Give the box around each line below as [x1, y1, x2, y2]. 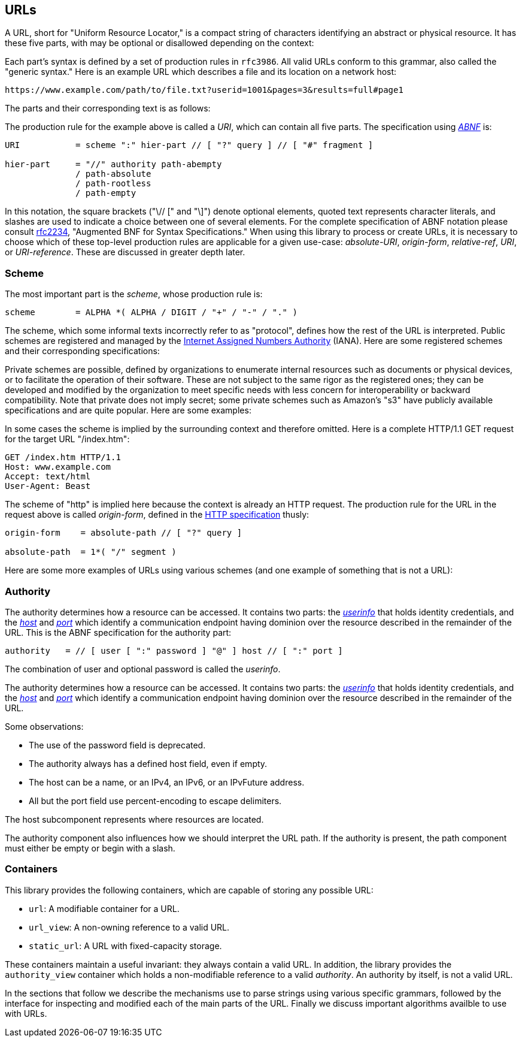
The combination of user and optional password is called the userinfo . [5, 663, 281, 674]
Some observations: [5, 721, 84, 732]
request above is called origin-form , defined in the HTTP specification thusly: [5, 509, 309, 520]
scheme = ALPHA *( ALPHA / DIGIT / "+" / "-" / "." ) [5, 307, 298, 318]
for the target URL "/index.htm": [5, 434, 130, 445]
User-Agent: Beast [5, 481, 91, 491]
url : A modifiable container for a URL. [29, 903, 180, 914]
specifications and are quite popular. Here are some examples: [5, 405, 251, 416]
